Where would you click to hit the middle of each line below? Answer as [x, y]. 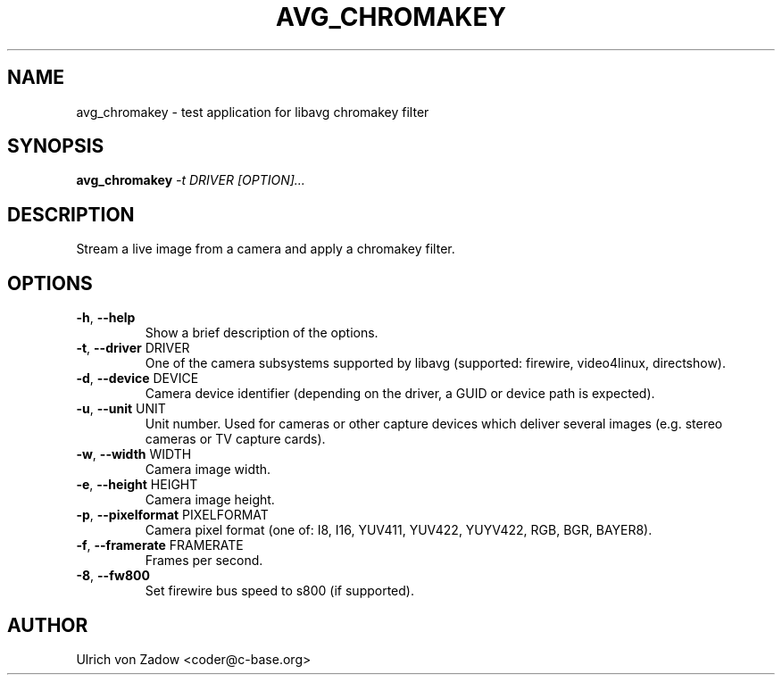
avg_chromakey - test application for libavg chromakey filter [253, 112]
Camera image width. [208, 470]
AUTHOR [48, 625]
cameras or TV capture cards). [235, 439]
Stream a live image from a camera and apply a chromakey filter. [266, 249]
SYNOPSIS [56, 146]
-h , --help [106, 318]
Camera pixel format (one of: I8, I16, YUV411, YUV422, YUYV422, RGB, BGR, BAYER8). [399, 530]
